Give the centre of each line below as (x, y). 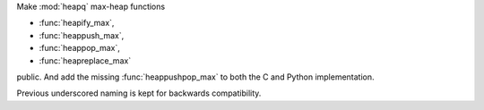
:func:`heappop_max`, (80, 48)
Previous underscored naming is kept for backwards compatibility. (139, 93)
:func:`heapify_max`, (77, 23)
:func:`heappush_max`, (82, 35)
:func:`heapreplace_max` (85, 60)
